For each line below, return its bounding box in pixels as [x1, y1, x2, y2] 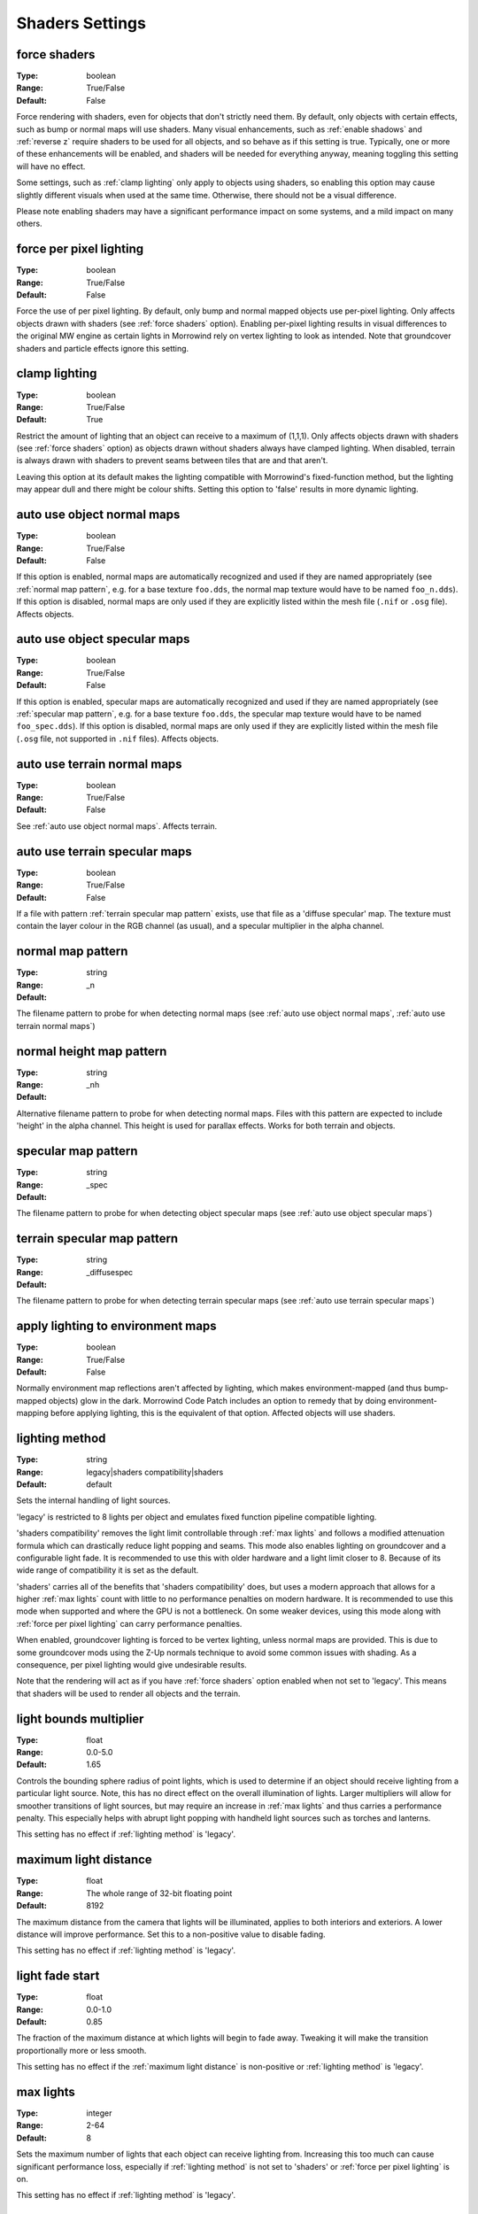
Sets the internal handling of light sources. [16, 1495, 172, 1506]
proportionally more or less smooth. [16, 2045, 147, 2055]
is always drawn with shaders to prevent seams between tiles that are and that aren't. [16, 455, 328, 466]
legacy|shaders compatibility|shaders [86, 1467, 224, 1477]
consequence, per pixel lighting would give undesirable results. [16, 1660, 247, 1670]
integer [86, 2108, 112, 2118]
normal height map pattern [16, 1043, 167, 1058]
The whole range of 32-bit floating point [86, 1887, 233, 1899]
